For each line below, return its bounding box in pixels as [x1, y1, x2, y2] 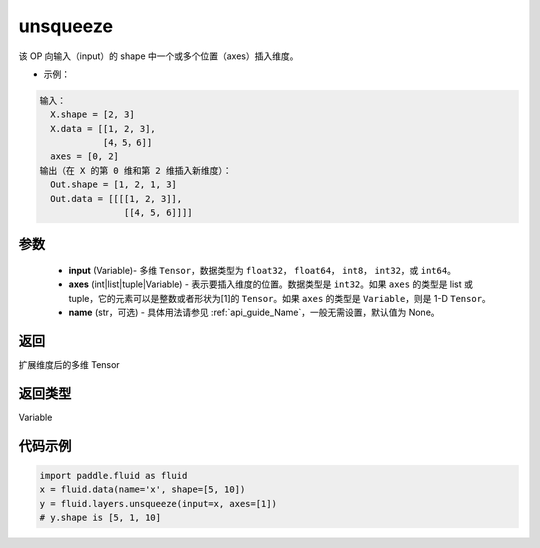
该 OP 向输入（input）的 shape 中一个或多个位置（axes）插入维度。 [18, 50, 299, 62]
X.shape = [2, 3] [50, 109, 135, 120]
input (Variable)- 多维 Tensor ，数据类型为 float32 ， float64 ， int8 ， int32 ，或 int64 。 [68, 265, 457, 277]
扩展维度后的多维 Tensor [18, 359, 120, 371]
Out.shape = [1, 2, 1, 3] [50, 179, 177, 190]
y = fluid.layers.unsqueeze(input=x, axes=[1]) [39, 498, 277, 509]
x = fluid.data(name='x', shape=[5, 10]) [39, 484, 246, 495]
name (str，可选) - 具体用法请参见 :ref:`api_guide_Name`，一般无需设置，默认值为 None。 [68, 306, 440, 319]
